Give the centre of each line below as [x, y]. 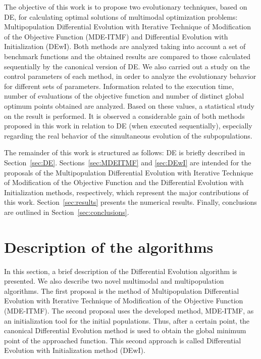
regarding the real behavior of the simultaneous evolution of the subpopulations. [128, 135]
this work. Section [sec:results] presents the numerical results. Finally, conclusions [130, 202]
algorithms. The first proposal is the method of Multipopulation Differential [122, 290]
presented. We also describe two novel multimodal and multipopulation [114, 281]
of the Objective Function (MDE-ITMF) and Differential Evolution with [116, 36]
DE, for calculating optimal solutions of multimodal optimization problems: [121, 16]
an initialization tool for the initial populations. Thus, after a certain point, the [127, 320]
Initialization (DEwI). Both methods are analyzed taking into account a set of [125, 46]
